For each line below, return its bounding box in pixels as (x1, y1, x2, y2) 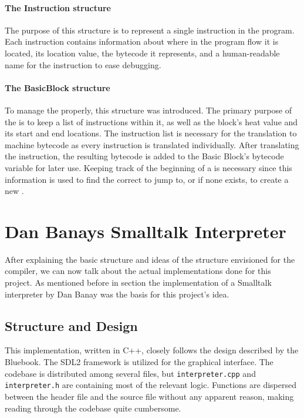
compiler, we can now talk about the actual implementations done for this (5, 265, 271, 277)
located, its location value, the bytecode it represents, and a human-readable (5, 46, 280, 59)
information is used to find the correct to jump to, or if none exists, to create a (5, 173, 289, 185)
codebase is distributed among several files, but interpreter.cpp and (5, 367, 256, 379)
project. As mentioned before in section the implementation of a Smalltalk (5, 276, 272, 289)
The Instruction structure (5, 1, 111, 14)
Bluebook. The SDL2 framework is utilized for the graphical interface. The (5, 356, 273, 368)
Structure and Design (5, 316, 138, 335)
